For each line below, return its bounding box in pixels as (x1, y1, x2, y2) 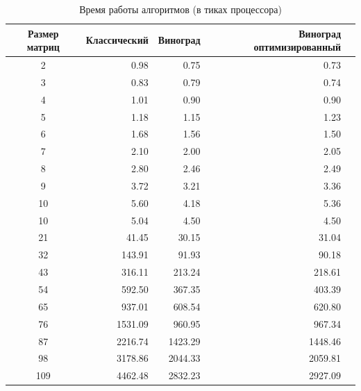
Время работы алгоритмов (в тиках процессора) (79, 2, 282, 16)
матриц (26, 40, 60, 54)
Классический (85, 33, 149, 47)
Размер (28, 26, 59, 40)
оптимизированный (253, 40, 341, 54)
